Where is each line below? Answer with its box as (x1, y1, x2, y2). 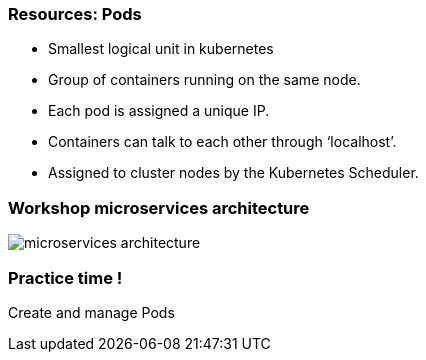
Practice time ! (8, 267, 123, 288)
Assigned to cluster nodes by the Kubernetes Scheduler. (48, 164, 419, 182)
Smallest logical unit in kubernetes (48, 40, 274, 58)
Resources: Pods (8, 4, 142, 24)
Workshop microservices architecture (8, 197, 310, 218)
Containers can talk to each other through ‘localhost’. (48, 133, 397, 151)
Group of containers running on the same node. (48, 71, 361, 89)
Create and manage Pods (8, 303, 175, 321)
